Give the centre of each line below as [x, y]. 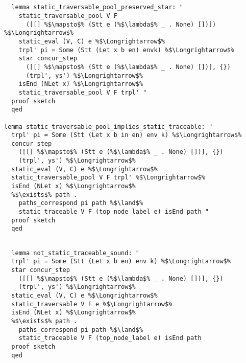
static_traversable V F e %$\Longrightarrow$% [92, 304]
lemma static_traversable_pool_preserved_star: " [97, 7]
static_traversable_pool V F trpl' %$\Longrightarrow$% [108, 178]
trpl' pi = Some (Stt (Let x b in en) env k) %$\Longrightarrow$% [127, 135]
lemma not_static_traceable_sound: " [75, 253]
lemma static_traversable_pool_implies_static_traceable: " [108, 127]
